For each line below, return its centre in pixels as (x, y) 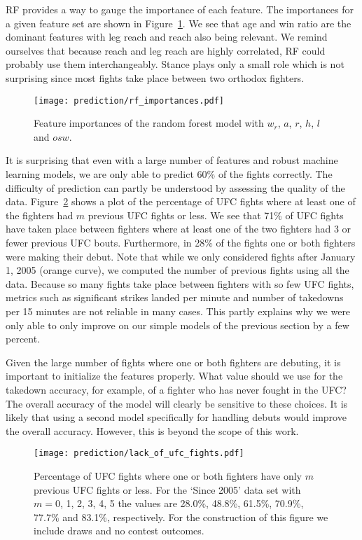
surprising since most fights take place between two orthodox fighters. (155, 77)
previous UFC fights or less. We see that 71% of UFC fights (216, 215)
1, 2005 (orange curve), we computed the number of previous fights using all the (177, 270)
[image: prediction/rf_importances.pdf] (129, 101)
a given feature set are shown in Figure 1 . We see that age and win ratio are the (179, 23)
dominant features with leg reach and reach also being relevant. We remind (167, 37)
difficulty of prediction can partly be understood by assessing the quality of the (175, 187)
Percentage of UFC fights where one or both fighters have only (168, 475)
